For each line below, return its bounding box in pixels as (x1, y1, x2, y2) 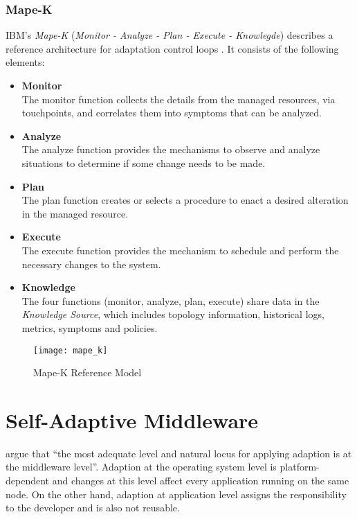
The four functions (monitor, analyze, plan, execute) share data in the (21, 293, 320, 308)
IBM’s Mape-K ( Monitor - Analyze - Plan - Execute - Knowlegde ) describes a (6, 28, 333, 42)
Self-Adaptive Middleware (6, 405, 259, 434)
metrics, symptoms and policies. (21, 320, 158, 335)
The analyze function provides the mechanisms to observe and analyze (21, 142, 320, 157)
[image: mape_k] (33, 345, 108, 355)
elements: (6, 55, 45, 69)
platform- (280, 459, 320, 474)
